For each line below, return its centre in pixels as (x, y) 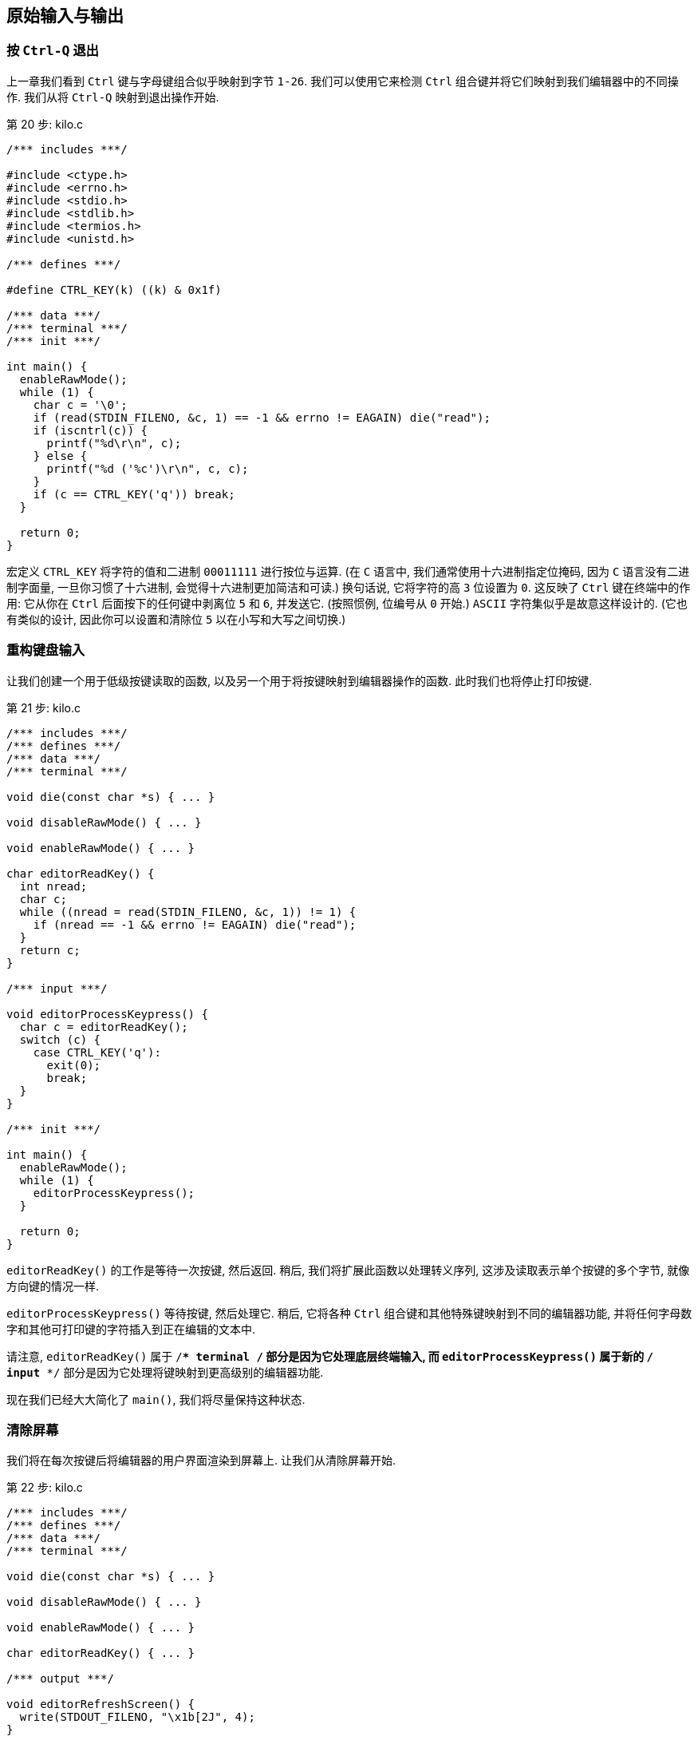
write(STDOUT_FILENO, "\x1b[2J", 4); (137, 1717)
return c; (50, 950)
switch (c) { (60, 1039)
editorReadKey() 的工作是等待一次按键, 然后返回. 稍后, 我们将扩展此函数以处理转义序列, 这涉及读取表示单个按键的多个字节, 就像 (348, 1270)
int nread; (53, 886)
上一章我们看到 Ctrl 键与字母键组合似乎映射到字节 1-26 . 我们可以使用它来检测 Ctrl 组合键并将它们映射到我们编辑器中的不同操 (343, 81)
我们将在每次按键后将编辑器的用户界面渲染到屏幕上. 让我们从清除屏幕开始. (201, 1461)
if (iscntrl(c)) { (91, 430)
